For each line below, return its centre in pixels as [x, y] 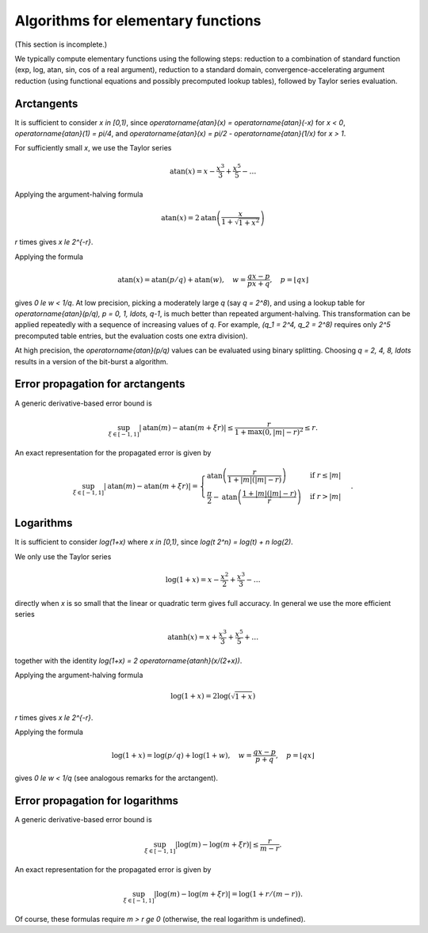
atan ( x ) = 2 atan [189, 218]
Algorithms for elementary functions [138, 21]
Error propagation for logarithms [96, 801]
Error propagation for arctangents [100, 384]
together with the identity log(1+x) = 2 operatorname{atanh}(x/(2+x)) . [128, 661]
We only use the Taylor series [63, 556]
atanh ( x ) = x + [193, 637]
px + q [258, 284]
